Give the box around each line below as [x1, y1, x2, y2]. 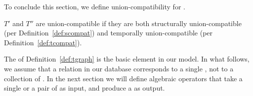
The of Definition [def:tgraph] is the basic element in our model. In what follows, [4, 54, 250, 64]
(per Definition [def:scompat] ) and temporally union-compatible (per [4, 28, 213, 38]
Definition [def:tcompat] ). [4, 37, 82, 47]
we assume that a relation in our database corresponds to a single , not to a [4, 63, 234, 73]
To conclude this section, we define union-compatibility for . [4, 1, 185, 11]
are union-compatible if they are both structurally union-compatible [36, 18, 242, 28]
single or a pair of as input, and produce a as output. [4, 83, 165, 93]
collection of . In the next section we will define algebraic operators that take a [4, 73, 243, 83]
